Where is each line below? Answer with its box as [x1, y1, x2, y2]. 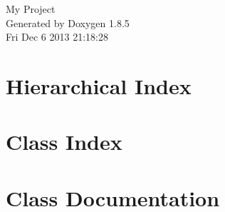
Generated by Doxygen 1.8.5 [6, 15, 130, 30]
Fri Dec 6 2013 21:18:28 [6, 29, 108, 44]
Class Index [6, 127, 122, 156]
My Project [6, 1, 56, 16]
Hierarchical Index [6, 71, 192, 100]
